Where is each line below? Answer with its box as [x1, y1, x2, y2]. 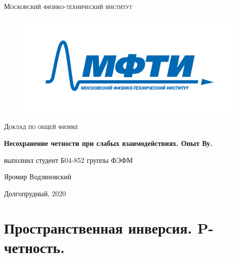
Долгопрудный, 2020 [4, 188, 66, 198]
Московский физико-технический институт [4, 1, 132, 11]
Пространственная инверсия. [4, 217, 192, 238]
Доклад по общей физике [4, 121, 79, 131]
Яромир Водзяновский [4, 171, 72, 182]
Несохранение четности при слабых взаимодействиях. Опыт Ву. [4, 138, 213, 148]
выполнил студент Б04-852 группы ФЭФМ [4, 154, 133, 165]
